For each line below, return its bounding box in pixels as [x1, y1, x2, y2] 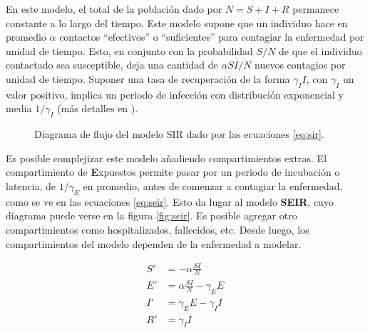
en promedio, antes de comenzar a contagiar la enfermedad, [83, 178, 343, 193]
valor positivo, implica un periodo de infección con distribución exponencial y [6, 86, 344, 101]
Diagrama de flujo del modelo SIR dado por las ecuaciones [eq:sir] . [34, 126, 324, 141]
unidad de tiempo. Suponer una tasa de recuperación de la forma [6, 71, 290, 86]
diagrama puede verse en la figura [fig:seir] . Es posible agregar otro [6, 208, 297, 223]
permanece [292, 1, 339, 16]
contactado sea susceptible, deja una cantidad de [6, 57, 218, 72]
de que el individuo [279, 43, 362, 58]
